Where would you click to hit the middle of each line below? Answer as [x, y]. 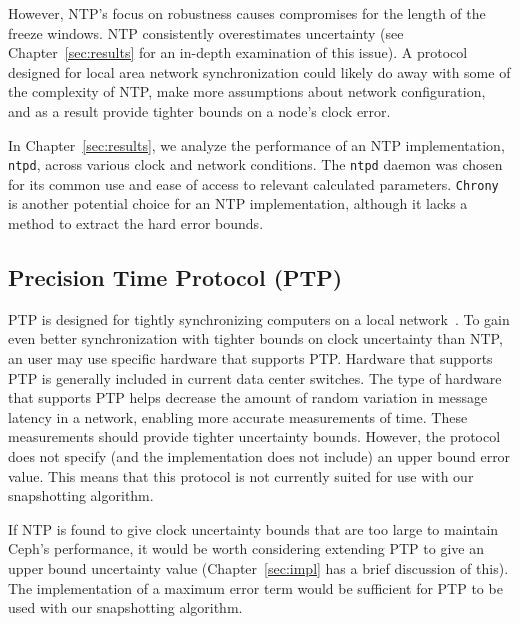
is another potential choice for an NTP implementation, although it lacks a [238, 203]
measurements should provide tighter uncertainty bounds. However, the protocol [254, 436]
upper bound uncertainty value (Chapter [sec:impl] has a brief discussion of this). [258, 567]
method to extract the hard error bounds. [136, 223]
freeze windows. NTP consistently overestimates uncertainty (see [206, 32]
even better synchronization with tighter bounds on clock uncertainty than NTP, [255, 338]
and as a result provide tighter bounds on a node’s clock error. [199, 110]
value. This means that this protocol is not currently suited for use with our [241, 475]
